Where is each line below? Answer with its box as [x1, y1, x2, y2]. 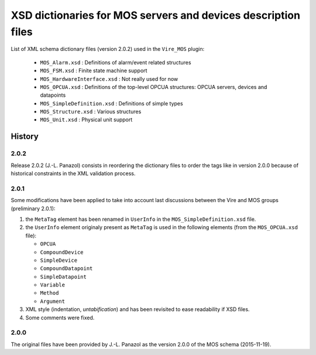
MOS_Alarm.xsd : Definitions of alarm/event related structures [40, 59, 191, 66]
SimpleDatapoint [40, 273, 87, 280]
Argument [40, 298, 66, 305]
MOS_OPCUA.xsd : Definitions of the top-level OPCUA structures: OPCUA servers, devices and [40, 83, 267, 90]
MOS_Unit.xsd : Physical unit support [40, 116, 133, 123]
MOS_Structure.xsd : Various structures [40, 108, 142, 115]
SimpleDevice [40, 257, 78, 264]
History [11, 132, 39, 142]
